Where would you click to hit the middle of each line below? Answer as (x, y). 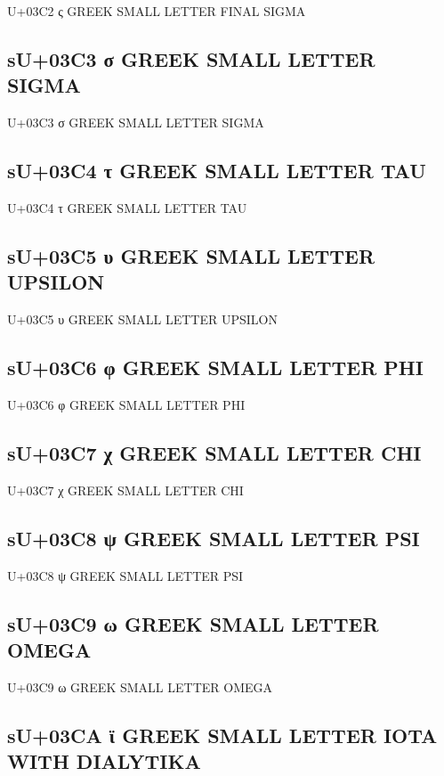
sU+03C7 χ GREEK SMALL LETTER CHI (214, 452)
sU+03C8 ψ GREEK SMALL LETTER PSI (214, 538)
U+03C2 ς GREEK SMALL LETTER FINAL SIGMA (157, 11)
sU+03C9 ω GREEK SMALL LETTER (193, 623)
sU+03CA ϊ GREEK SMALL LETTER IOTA (222, 735)
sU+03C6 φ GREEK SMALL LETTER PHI (215, 368)
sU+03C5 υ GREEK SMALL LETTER (191, 255)
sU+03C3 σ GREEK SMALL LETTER (191, 58)
